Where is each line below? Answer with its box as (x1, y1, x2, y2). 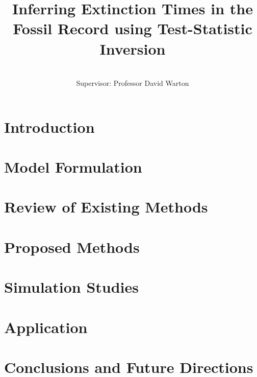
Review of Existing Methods (4, 196, 208, 217)
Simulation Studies (4, 276, 139, 297)
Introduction (4, 116, 95, 137)
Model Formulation (4, 156, 142, 177)
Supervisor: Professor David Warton (76, 78, 189, 88)
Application (4, 316, 88, 337)
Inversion (99, 38, 166, 59)
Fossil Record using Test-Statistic (13, 18, 252, 39)
